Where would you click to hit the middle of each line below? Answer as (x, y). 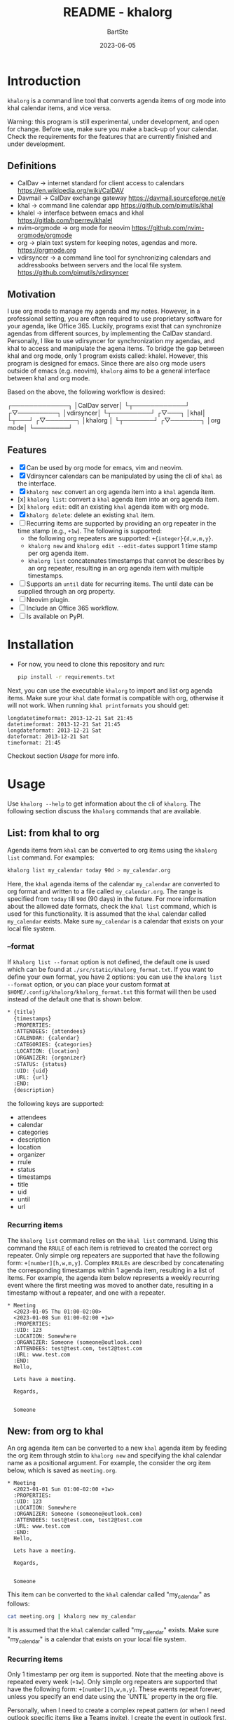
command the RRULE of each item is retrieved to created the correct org (110, 1248)
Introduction (44, 81)
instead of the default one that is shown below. (75, 999)
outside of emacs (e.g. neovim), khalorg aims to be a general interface (109, 371)
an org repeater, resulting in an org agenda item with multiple (116, 568)
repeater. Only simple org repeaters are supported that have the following (113, 1255)
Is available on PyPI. (55, 616)
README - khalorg (118, 12)
